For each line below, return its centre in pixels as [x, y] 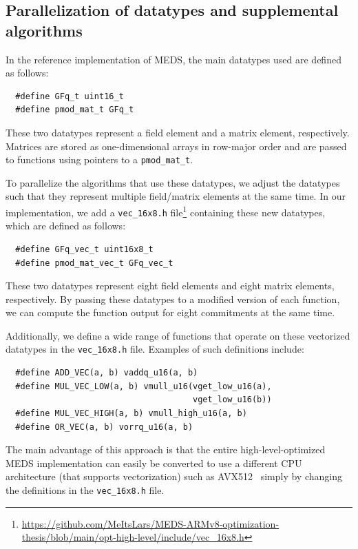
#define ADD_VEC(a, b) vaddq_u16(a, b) [107, 373]
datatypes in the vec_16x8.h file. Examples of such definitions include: [155, 349]
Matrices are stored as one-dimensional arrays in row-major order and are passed [176, 146]
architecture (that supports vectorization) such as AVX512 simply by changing [174, 476]
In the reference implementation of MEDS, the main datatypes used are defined [173, 59]
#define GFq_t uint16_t [70, 96]
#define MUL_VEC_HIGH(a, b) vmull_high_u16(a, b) [131, 413]
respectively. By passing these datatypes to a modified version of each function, [173, 299]
